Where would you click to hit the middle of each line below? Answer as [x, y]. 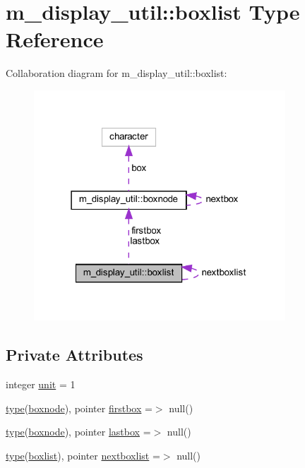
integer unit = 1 [41, 384]
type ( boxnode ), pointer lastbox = [78, 432]
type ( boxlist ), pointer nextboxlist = [83, 456]
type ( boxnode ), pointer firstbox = [79, 408]
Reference [55, 39]
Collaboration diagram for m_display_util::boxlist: [116, 73]
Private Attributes [74, 355]
